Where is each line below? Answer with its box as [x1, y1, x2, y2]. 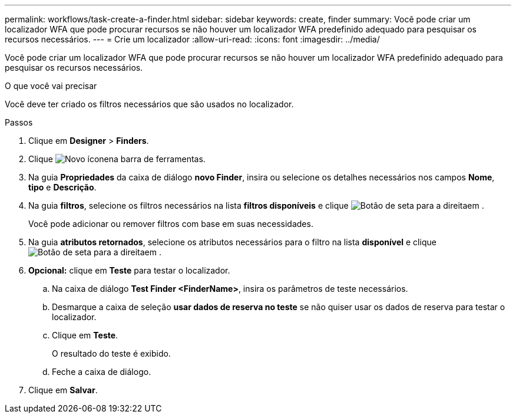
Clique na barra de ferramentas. [28, 154, 206, 164]
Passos [5, 117, 33, 127]
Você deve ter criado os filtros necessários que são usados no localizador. [5, 99, 294, 109]
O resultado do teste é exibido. [52, 348, 171, 358]
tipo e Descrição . [28, 182, 97, 192]
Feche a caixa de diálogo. [52, 367, 151, 377]
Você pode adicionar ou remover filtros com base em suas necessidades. [28, 219, 313, 229]
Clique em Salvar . [28, 385, 98, 395]
